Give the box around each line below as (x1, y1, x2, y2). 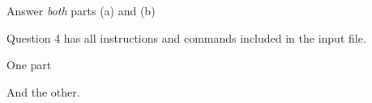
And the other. (6, 83, 80, 100)
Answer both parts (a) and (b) (6, 2, 156, 19)
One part (6, 56, 52, 73)
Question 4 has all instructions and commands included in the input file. (6, 29, 366, 46)
